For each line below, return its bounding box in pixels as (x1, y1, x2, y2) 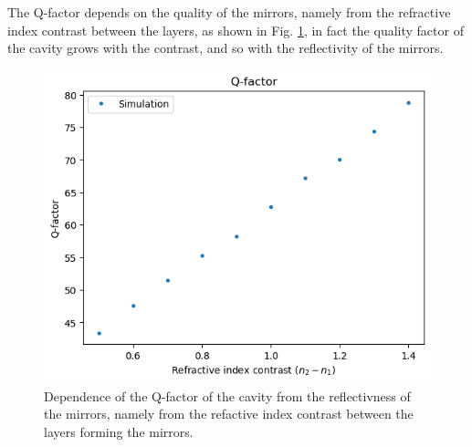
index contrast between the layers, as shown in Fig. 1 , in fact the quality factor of (7, 20, 464, 39)
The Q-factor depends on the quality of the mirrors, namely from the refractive (7, 3, 451, 21)
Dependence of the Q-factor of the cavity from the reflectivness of (44, 386, 411, 405)
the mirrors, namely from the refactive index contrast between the (44, 404, 414, 423)
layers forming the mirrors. (44, 421, 194, 441)
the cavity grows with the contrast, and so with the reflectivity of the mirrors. (7, 38, 444, 57)
